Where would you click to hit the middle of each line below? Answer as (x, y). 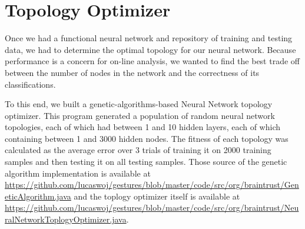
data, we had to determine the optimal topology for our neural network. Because (150, 49)
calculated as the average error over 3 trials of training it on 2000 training (138, 150)
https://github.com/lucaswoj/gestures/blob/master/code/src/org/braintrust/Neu (152, 208)
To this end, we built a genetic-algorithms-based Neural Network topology (139, 104)
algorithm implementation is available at (78, 173)
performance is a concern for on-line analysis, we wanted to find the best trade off (152, 61)
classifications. (30, 84)
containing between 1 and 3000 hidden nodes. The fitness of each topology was (147, 138)
